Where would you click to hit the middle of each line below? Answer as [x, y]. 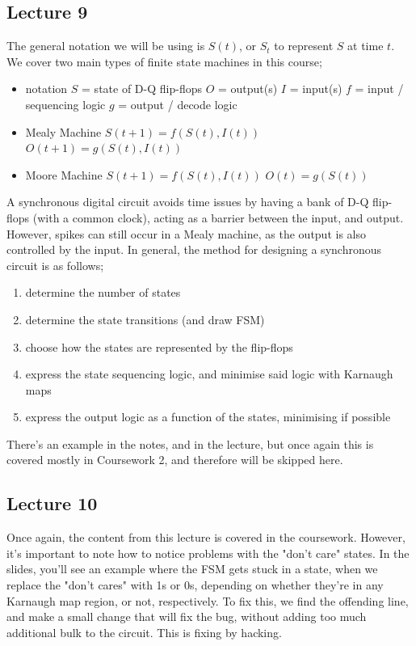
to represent [304, 46]
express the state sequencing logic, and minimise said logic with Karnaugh [209, 374]
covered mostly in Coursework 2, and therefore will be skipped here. [175, 460]
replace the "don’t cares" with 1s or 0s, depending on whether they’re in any [195, 585]
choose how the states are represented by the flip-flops [159, 346]
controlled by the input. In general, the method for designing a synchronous [194, 249]
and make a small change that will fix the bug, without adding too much [187, 616]
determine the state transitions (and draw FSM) [145, 319]
